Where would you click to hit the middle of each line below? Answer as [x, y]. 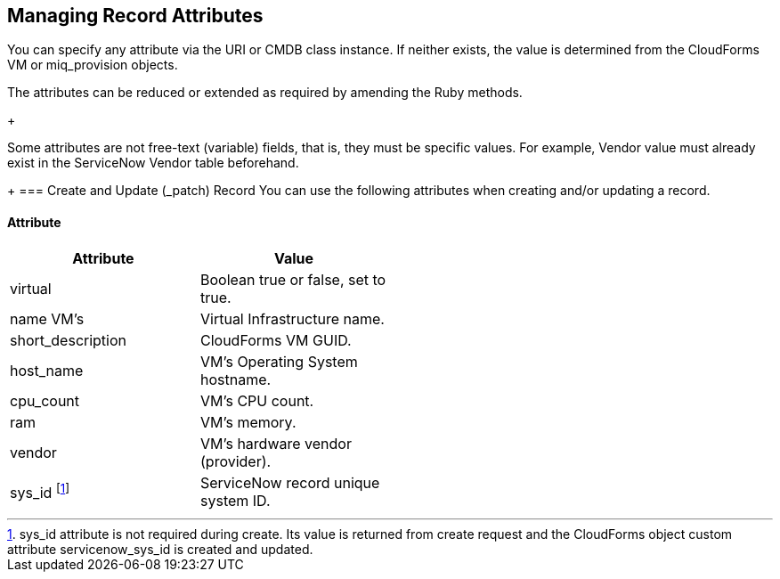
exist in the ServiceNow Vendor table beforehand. [153, 163]
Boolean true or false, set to [293, 279]
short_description [69, 340]
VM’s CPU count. [257, 400]
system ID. [236, 500]
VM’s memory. [248, 422]
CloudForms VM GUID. [276, 340]
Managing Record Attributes [135, 16]
